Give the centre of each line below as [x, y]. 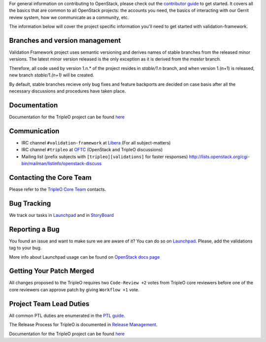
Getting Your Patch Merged [52, 271]
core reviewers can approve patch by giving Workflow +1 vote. [74, 290]
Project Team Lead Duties [49, 304]
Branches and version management [65, 40]
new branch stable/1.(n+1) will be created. [52, 75]
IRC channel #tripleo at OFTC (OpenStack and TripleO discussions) [92, 150]
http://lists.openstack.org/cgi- [219, 156]
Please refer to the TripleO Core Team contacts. [57, 189]
